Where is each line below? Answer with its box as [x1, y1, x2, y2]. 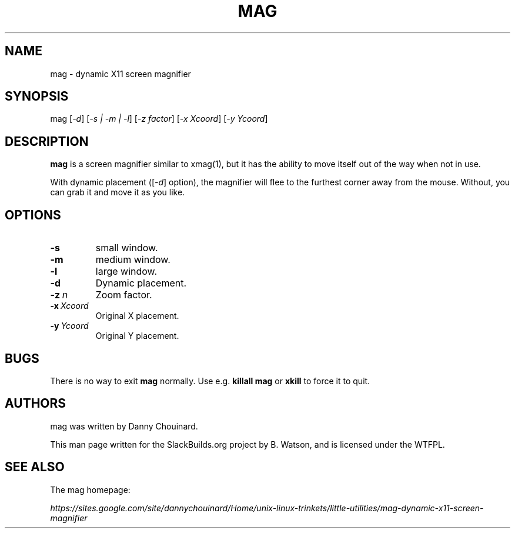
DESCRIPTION [5, 134, 89, 149]
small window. [95, 242, 158, 254]
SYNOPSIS [5, 89, 69, 104]
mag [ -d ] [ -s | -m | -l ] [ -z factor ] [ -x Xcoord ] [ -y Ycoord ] [50, 114, 268, 124]
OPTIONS [5, 207, 61, 222]
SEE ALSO [5, 459, 65, 475]
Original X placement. [95, 311, 179, 321]
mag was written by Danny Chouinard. [50, 421, 198, 431]
